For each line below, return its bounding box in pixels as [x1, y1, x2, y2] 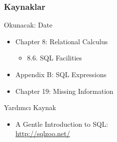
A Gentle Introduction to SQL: [15, 118, 108, 129]
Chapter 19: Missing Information [15, 85, 114, 96]
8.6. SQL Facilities [27, 53, 82, 63]
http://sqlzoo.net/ [15, 128, 70, 139]
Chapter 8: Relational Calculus [15, 36, 108, 46]
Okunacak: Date [4, 20, 53, 30]
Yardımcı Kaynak [4, 102, 57, 113]
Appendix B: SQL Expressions [15, 69, 107, 79]
